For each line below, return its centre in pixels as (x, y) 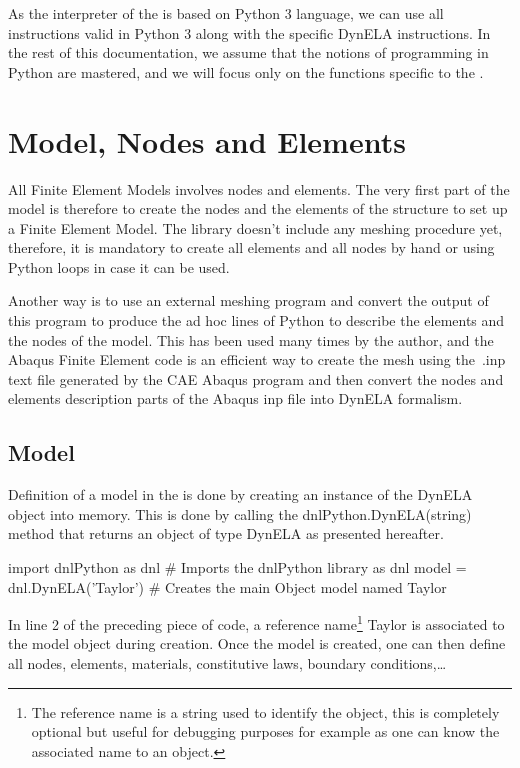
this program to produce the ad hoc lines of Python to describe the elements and (256, 320)
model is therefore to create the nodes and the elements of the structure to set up (258, 208)
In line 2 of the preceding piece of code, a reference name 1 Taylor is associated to (256, 622)
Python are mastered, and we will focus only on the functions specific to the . (246, 71)
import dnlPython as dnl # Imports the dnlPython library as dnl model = (237, 567)
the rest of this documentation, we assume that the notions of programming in (248, 52)
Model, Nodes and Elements (207, 140)
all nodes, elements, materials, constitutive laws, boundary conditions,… (227, 663)
